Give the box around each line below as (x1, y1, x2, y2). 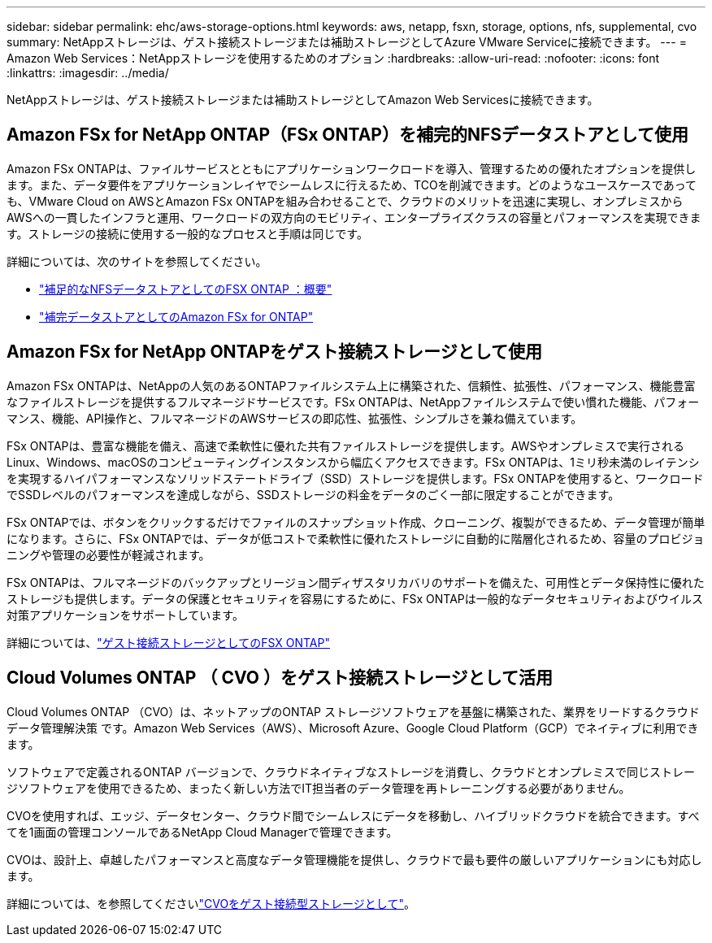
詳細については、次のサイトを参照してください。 (7, 254, 267, 268)
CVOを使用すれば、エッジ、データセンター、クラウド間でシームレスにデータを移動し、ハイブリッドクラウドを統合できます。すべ (7, 808, 700, 823)
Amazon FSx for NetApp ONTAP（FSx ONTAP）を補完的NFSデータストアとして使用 (7, 124, 688, 146)
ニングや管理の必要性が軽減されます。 (7, 547, 211, 562)
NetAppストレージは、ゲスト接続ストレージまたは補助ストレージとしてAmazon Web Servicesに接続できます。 (7, 93, 599, 106)
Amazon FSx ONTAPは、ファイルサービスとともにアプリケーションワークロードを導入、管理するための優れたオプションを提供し (7, 161, 697, 176)
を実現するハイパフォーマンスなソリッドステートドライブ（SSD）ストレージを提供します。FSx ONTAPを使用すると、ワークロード (7, 471, 704, 485)
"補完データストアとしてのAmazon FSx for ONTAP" (39, 309, 314, 324)
